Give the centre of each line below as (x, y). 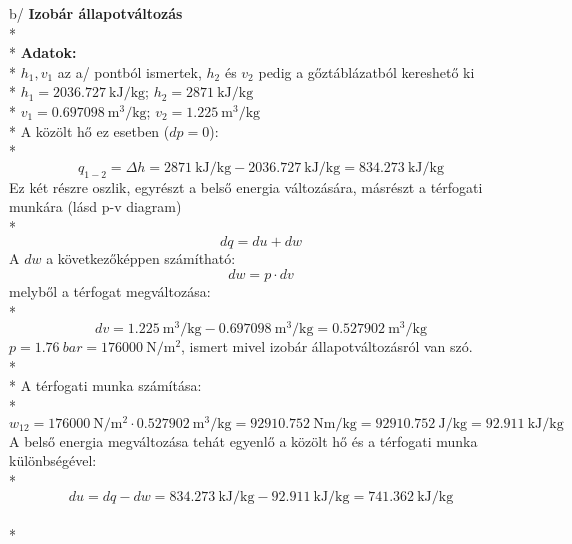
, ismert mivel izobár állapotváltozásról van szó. (327, 346)
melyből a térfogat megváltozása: (110, 290)
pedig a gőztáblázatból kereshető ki (366, 71)
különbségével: (53, 460)
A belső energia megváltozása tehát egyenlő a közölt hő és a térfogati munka (243, 440)
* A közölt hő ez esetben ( (89, 130)
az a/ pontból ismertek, (129, 71)
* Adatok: (43, 52)
